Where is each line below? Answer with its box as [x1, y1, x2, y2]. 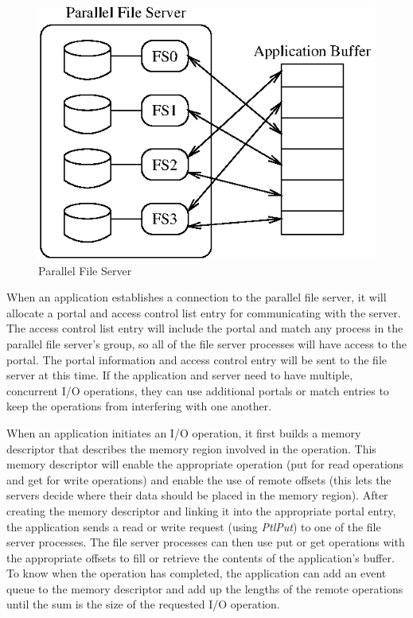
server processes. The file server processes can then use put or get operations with [6, 534, 405, 550]
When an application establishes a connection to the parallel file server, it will [6, 289, 387, 305]
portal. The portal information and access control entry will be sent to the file [6, 351, 387, 367]
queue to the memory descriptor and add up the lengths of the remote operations [6, 580, 403, 597]
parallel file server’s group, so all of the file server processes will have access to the [6, 335, 407, 352]
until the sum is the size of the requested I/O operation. [6, 596, 280, 612]
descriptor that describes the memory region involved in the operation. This [6, 440, 376, 457]
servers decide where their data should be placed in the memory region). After [6, 487, 388, 503]
